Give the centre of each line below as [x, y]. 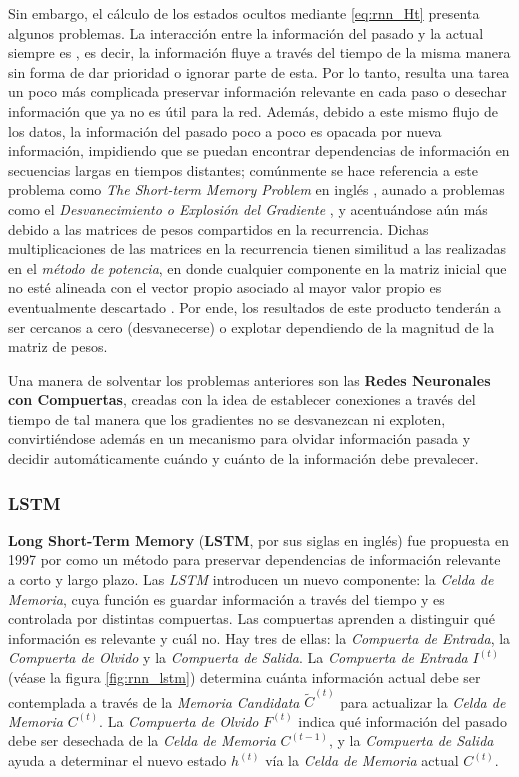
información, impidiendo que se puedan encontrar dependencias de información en [259, 150]
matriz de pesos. [58, 346]
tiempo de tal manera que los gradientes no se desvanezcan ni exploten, [227, 418]
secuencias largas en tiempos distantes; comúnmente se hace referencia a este [243, 169]
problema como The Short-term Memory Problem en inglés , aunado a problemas [256, 189]
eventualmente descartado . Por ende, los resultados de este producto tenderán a [255, 306]
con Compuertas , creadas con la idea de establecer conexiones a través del [242, 399]
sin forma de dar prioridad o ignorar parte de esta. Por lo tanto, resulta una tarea [259, 71]
